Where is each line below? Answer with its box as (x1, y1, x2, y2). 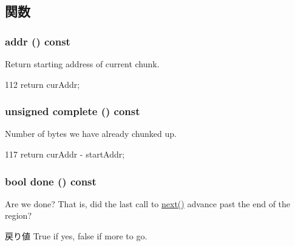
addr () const (5, 33, 70, 48)
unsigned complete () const (5, 104, 140, 119)
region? (5, 209, 32, 222)
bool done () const (5, 173, 97, 188)
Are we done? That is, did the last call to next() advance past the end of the (5, 197, 291, 210)
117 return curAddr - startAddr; (5, 148, 125, 160)
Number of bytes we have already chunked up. (5, 127, 177, 140)
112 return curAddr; (5, 78, 80, 90)
